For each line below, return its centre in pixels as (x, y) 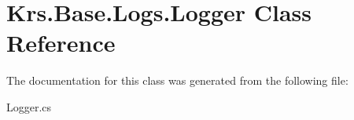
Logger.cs (29, 106)
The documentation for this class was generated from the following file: (177, 80)
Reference (61, 43)
